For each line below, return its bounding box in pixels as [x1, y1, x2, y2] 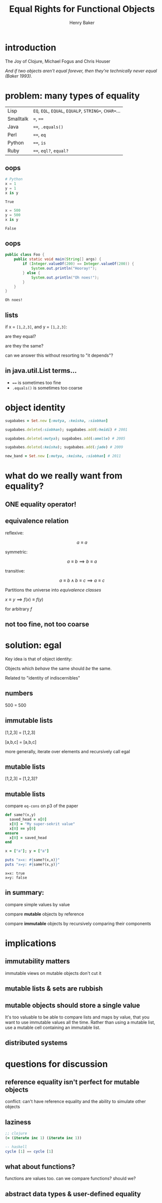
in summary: [5, 889, 44, 897]
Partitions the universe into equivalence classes [5, 587, 101, 593]
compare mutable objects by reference [5, 911, 84, 917]
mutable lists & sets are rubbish [5, 985, 103, 993]
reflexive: [5, 530, 24, 536]
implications [5, 938, 57, 949]
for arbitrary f [5, 606, 32, 612]
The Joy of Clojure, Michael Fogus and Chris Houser [5, 58, 111, 64]
